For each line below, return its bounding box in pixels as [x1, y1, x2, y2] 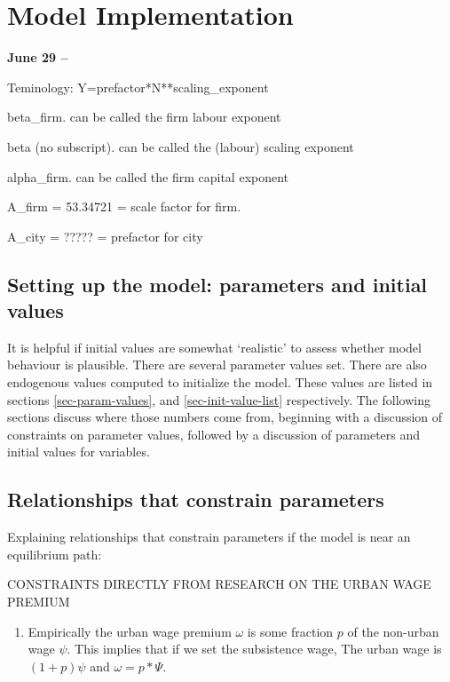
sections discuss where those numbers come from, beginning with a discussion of [7, 408, 443, 426]
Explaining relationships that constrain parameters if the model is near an [7, 527, 411, 546]
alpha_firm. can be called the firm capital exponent [7, 167, 289, 186]
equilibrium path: [7, 544, 102, 563]
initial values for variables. [7, 442, 150, 461]
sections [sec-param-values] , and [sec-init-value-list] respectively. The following [7, 390, 430, 408]
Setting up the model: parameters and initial [7, 270, 428, 297]
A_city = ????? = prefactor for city [7, 226, 203, 245]
